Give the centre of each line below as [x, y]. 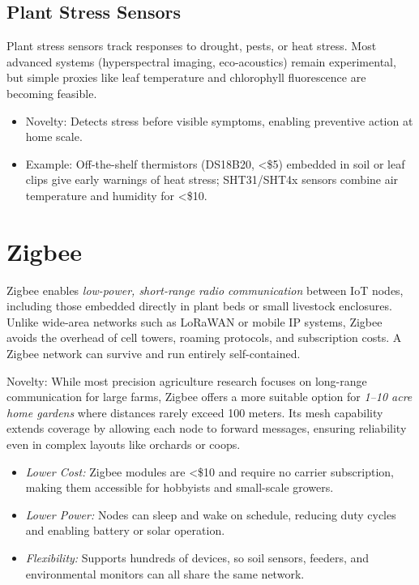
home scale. [54, 137]
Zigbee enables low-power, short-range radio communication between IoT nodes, [205, 290]
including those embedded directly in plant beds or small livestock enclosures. [199, 306]
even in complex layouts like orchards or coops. [124, 444]
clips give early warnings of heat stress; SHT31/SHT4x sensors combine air [212, 179]
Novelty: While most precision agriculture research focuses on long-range [187, 380]
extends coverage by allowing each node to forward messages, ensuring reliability [207, 428]
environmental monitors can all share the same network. [165, 573]
